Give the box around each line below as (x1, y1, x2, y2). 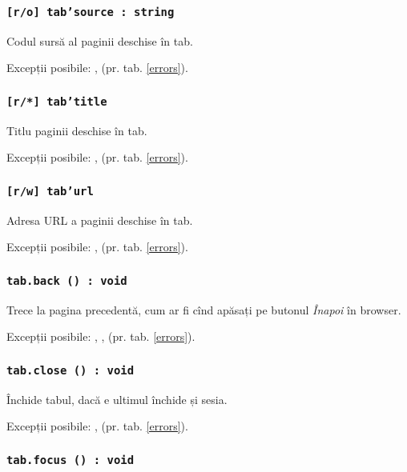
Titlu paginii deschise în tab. (6, 122, 147, 138)
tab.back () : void (6, 274, 127, 287)
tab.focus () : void (6, 453, 135, 466)
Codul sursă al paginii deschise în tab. (6, 32, 193, 49)
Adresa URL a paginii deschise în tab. (6, 211, 193, 228)
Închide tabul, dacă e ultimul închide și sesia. (6, 390, 228, 407)
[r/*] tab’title (6, 94, 107, 108)
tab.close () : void (6, 363, 135, 377)
